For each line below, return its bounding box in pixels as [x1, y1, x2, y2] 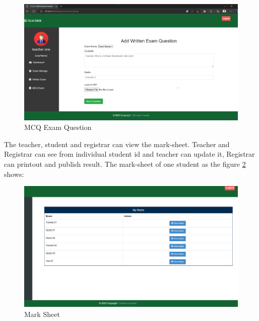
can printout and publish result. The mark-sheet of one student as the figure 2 [4, 158, 246, 169]
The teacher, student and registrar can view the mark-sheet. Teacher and [4, 139, 230, 149]
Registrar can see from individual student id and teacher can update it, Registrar [4, 149, 255, 159]
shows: [4, 168, 24, 179]
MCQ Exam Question [24, 122, 92, 132]
